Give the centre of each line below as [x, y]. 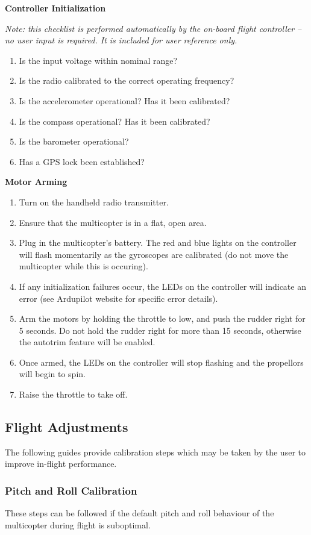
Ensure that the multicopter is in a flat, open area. [113, 222]
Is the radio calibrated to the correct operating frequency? [127, 80]
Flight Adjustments [67, 427]
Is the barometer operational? [74, 141]
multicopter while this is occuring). [83, 266]
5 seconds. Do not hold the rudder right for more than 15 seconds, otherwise [160, 330]
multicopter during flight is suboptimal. [78, 524]
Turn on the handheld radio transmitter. [94, 202]
